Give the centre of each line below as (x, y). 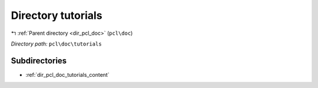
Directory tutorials (57, 15)
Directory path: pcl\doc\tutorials (57, 44)
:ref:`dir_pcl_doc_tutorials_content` (67, 74)
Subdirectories (39, 61)
